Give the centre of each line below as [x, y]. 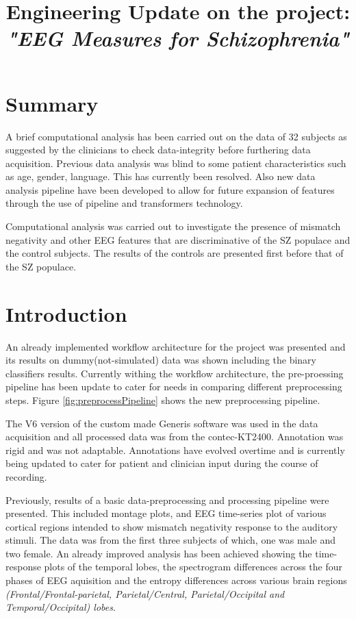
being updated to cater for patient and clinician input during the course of [162, 463]
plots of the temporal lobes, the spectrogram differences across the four [193, 567]
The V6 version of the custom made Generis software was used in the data [162, 423]
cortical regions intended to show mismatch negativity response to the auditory [172, 526]
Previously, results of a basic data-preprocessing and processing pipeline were [167, 500]
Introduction [66, 313]
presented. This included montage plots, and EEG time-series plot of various [166, 513]
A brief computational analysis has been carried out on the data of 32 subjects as [176, 136]
